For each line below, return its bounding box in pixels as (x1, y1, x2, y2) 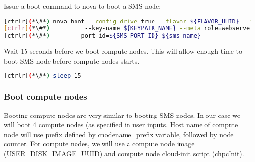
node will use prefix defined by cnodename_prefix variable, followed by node (4, 129, 234, 139)
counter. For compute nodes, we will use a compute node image (4, 139, 195, 149)
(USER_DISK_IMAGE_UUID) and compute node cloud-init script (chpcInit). (4, 148, 244, 158)
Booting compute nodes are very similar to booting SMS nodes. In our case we (4, 110, 241, 120)
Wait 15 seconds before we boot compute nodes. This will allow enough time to (4, 46, 243, 56)
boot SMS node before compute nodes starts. (4, 55, 140, 66)
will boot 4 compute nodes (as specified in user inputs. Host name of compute (4, 119, 238, 130)
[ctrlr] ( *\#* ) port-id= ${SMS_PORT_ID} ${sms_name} (4, 32, 201, 40)
